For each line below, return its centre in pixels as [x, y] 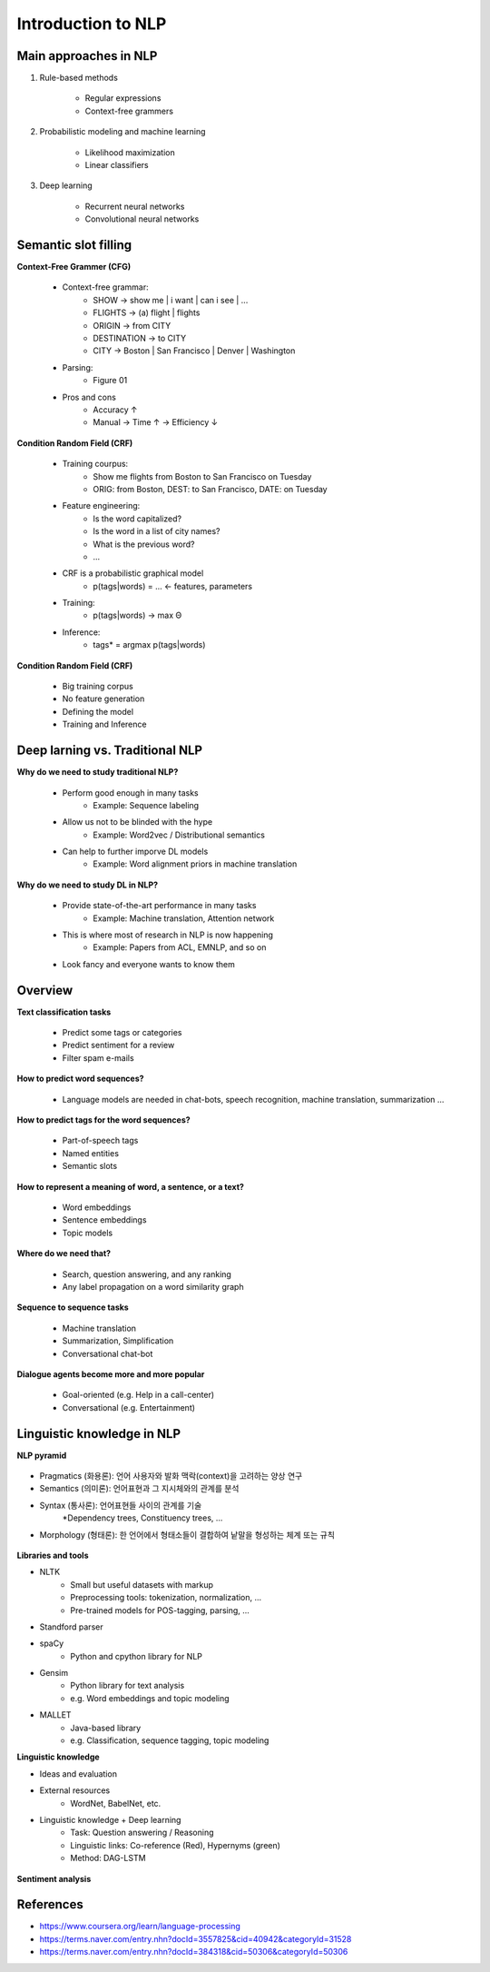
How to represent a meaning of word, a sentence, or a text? [131, 1186]
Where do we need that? [64, 1254]
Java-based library [106, 1728]
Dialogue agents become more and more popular [111, 1374]
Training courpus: [95, 464]
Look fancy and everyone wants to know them [149, 964]
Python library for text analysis [127, 1686]
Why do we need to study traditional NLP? [98, 772]
